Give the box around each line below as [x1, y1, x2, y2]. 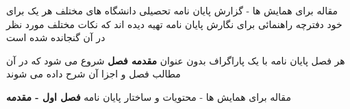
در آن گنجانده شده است [6, 30, 105, 45]
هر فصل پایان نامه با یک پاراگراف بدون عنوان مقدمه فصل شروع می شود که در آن [6, 53, 345, 67]
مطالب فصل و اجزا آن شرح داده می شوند [6, 66, 181, 81]
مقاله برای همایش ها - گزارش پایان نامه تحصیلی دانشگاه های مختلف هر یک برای [6, 3, 338, 17]
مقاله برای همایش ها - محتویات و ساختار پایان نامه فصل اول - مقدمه [6, 89, 291, 104]
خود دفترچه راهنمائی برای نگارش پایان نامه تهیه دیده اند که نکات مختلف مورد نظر [6, 16, 342, 31]
